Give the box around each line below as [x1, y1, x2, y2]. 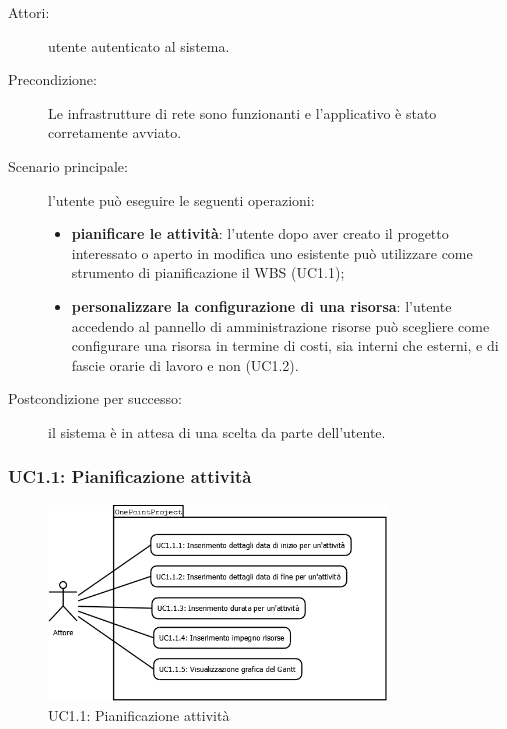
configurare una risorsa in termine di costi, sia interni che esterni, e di [71, 335, 499, 356]
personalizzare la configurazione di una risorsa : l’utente [71, 295, 452, 316]
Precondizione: [8, 69, 97, 90]
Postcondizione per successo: [8, 388, 182, 409]
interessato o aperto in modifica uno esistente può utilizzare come [71, 242, 473, 263]
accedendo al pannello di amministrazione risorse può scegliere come [71, 315, 490, 336]
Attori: [8, 2, 50, 22]
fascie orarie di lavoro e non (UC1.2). [71, 354, 299, 375]
